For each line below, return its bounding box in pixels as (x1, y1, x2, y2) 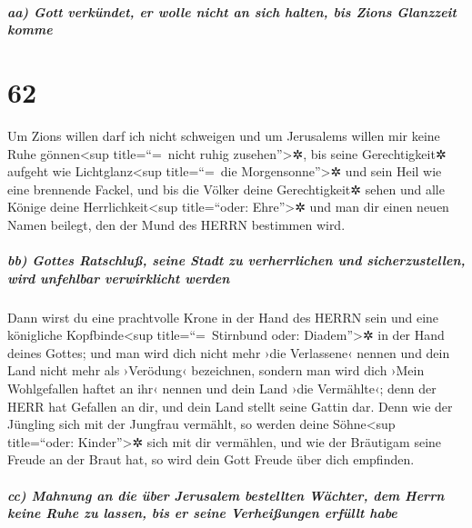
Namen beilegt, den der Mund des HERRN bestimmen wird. (7, 214, 346, 234)
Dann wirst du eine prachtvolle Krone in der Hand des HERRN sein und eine (7, 307, 439, 326)
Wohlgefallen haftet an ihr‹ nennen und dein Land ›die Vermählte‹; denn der (7, 379, 437, 397)
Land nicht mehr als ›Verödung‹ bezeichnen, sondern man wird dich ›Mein (7, 361, 425, 380)
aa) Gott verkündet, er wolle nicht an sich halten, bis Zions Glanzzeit (7, 2, 457, 21)
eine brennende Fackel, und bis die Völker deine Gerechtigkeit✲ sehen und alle (7, 179, 445, 198)
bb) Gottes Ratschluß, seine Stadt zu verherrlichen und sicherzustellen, (7, 251, 466, 270)
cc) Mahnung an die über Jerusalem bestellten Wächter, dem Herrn (7, 485, 445, 504)
